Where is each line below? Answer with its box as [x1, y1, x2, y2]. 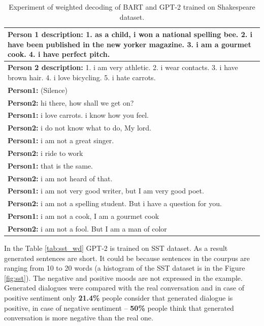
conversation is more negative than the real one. [4, 312, 153, 323]
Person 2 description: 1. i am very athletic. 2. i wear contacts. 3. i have [8, 62, 238, 73]
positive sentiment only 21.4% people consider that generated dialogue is [4, 292, 233, 303]
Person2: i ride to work [8, 147, 83, 158]
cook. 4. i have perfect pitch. [8, 49, 110, 59]
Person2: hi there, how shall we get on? [8, 97, 134, 108]
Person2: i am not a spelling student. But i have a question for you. [8, 198, 222, 209]
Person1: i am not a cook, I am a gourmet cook [8, 211, 159, 221]
